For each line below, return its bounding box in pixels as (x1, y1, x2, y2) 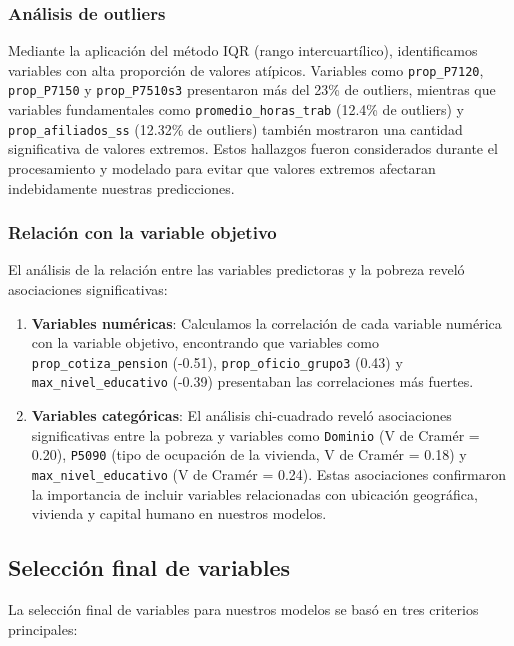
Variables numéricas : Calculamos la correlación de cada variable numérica (31, 312, 502, 333)
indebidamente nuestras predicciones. (8, 177, 235, 198)
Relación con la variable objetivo (8, 220, 277, 245)
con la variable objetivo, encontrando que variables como (31, 332, 379, 353)
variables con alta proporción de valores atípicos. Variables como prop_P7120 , (8, 59, 484, 80)
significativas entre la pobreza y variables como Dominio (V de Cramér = (31, 424, 480, 445)
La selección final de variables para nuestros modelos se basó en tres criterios (8, 599, 479, 620)
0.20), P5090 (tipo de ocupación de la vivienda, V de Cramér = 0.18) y (31, 444, 467, 465)
